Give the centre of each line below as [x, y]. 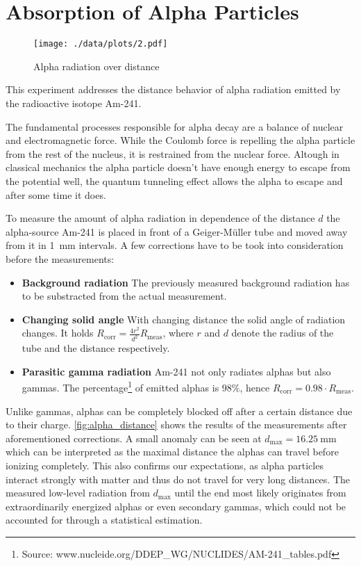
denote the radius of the [283, 333]
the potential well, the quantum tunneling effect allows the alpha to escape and [174, 180]
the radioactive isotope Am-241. [74, 103]
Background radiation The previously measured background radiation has [186, 282]
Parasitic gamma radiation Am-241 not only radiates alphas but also [176, 371]
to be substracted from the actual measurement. [124, 296]
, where [178, 333]
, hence [255, 387]
